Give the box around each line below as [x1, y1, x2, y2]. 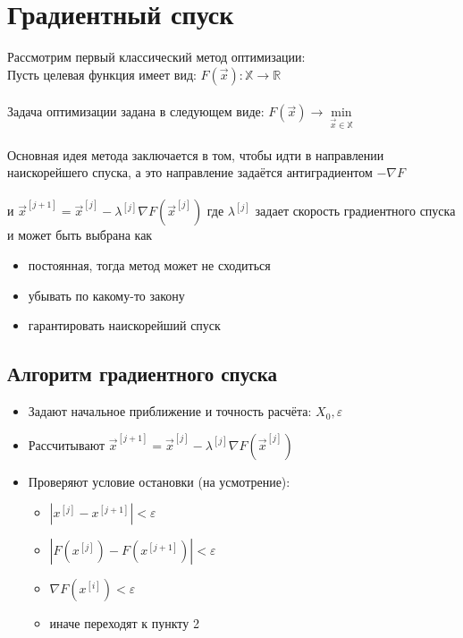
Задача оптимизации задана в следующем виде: [7, 102, 265, 121]
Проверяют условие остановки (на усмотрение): [28, 472, 290, 490]
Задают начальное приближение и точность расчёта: [28, 402, 312, 421]
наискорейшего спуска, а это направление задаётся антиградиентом [7, 163, 373, 182]
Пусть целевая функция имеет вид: [7, 64, 197, 83]
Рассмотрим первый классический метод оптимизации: [7, 47, 306, 66]
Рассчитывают [28, 435, 105, 454]
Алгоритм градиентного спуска [7, 360, 278, 387]
